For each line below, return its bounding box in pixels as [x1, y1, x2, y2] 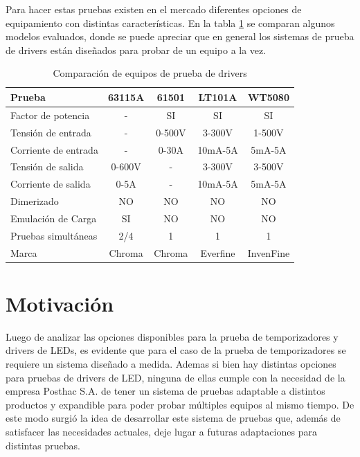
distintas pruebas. [6, 438, 81, 452]
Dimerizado [10, 194, 59, 208]
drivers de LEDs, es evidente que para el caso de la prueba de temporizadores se [6, 343, 346, 357]
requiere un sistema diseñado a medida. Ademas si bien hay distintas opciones [6, 356, 336, 370]
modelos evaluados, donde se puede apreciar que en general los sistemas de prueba [6, 29, 354, 44]
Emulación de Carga [10, 210, 97, 225]
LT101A [198, 89, 237, 104]
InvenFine [247, 245, 290, 260]
